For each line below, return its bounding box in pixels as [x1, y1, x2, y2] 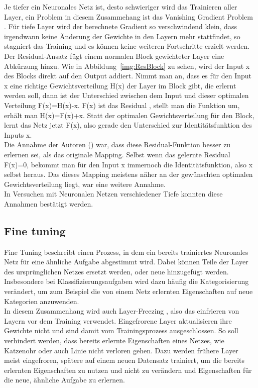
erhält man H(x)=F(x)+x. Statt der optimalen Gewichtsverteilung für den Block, [4, 110, 254, 120]
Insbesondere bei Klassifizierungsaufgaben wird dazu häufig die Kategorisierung [4, 276, 249, 286]
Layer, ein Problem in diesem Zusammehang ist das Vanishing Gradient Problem [4, 11, 253, 22]
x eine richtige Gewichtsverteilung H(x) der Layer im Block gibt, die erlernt [4, 80, 236, 90]
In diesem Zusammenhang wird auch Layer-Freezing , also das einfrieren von [4, 306, 239, 316]
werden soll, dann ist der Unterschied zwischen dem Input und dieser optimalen [4, 90, 249, 101]
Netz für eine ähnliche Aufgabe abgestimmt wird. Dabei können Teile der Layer [4, 256, 248, 267]
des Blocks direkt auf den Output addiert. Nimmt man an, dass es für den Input [4, 70, 252, 81]
